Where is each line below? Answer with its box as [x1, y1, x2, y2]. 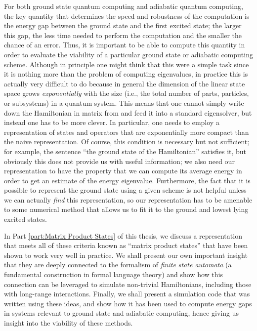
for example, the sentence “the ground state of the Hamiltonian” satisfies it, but [4, 146, 247, 156]
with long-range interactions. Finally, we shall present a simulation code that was [4, 289, 250, 299]
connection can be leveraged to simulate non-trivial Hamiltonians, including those [4, 279, 252, 289]
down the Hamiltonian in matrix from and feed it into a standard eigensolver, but [4, 107, 252, 118]
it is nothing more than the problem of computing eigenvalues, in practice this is [4, 69, 248, 79]
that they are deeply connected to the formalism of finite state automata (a [4, 259, 232, 270]
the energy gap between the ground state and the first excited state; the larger [4, 20, 242, 31]
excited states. [4, 214, 47, 224]
